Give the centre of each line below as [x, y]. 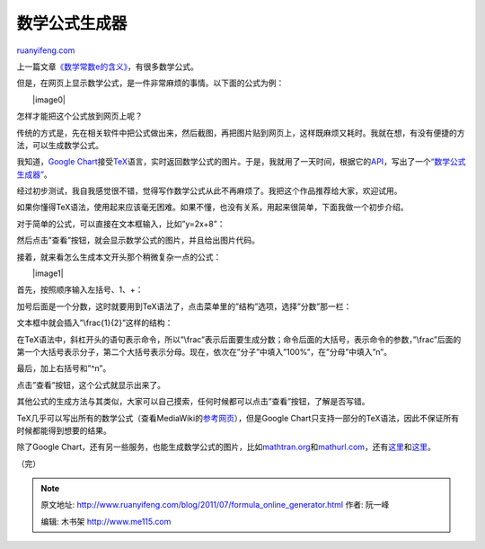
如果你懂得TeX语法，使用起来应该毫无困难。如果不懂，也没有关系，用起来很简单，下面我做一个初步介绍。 [212, 208]
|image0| [49, 100]
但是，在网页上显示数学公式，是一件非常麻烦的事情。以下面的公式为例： [150, 83]
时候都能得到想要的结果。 [64, 430]
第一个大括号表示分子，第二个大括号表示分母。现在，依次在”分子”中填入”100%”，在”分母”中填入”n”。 [204, 351]
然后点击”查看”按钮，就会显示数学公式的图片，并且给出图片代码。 [138, 240]
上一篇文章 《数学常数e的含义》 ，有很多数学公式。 [108, 66]
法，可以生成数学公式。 [60, 145]
